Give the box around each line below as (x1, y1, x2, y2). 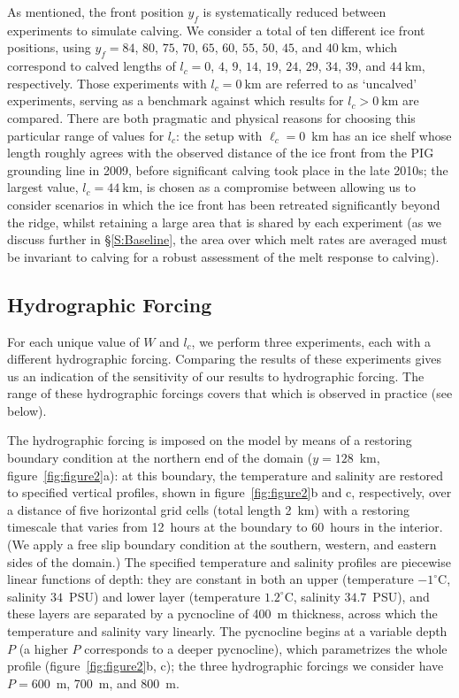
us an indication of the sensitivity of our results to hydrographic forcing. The (7, 366, 425, 385)
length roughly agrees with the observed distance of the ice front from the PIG (7, 143, 434, 162)
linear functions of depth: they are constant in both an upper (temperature (7, 570, 414, 588)
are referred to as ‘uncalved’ (265, 73, 417, 92)
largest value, (7, 178, 79, 196)
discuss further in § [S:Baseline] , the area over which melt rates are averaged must (7, 230, 448, 249)
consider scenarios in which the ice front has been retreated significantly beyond (7, 195, 440, 213)
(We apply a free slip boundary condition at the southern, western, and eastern (7, 535, 437, 554)
